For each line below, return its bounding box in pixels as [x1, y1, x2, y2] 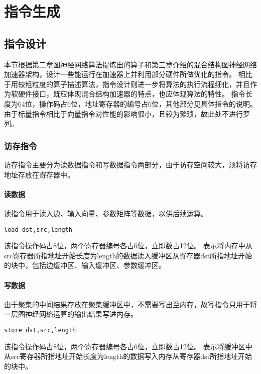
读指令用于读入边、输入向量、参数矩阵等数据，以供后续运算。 [4, 208, 208, 218]
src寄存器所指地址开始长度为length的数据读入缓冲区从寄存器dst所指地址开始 [4, 250, 252, 260]
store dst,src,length [4, 326, 76, 334]
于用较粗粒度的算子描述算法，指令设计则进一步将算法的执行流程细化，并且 [4, 78, 250, 89]
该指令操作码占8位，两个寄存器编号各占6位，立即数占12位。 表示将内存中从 [4, 240, 252, 251]
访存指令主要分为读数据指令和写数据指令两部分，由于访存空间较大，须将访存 [4, 159, 257, 169]
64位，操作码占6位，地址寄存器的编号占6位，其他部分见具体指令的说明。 [18, 98, 257, 109]
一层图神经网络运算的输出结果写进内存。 [4, 309, 138, 319]
